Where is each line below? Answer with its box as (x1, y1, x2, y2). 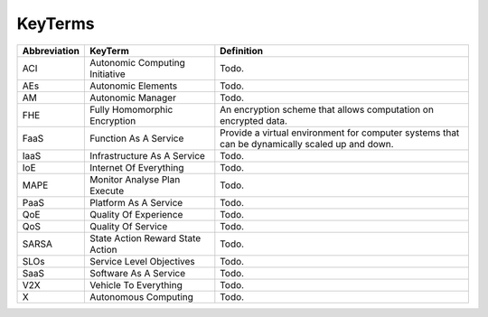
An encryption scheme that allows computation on (220, 103, 434, 116)
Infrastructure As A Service (89, 149, 205, 162)
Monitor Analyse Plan (89, 172, 181, 185)
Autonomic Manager (89, 91, 176, 104)
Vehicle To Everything (89, 278, 183, 291)
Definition (220, 44, 264, 57)
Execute (89, 184, 125, 197)
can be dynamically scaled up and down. (220, 137, 394, 150)
